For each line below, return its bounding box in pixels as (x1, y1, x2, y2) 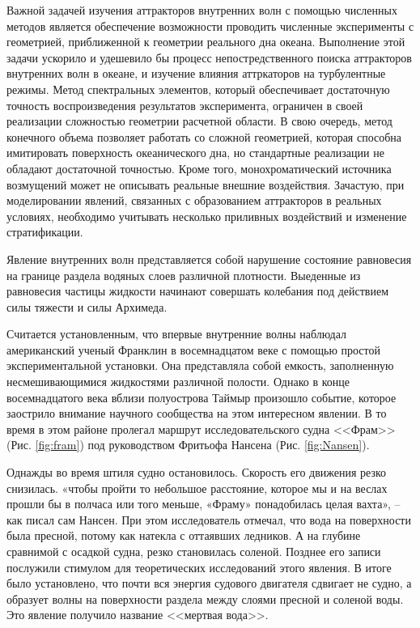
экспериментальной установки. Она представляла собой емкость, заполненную (6, 357, 394, 374)
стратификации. (6, 223, 83, 240)
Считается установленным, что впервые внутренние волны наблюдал (6, 325, 346, 342)
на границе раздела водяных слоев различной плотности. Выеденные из (6, 266, 361, 283)
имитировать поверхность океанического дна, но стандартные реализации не (6, 144, 384, 161)
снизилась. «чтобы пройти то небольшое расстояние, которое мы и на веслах (6, 479, 388, 496)
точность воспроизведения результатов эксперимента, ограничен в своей (6, 96, 363, 113)
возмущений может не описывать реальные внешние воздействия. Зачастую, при (6, 176, 405, 193)
